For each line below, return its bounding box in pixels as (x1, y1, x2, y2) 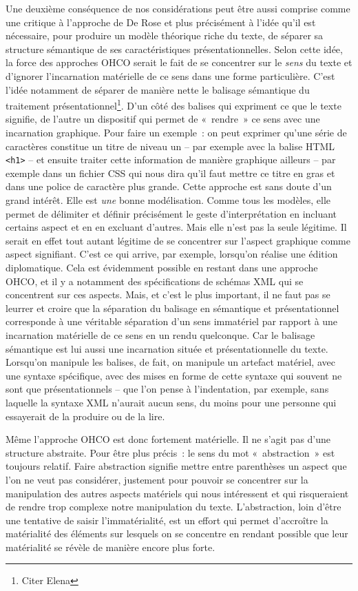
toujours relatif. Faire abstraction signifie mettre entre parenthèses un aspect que (6, 459, 347, 473)
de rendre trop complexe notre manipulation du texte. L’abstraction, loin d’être (6, 499, 341, 514)
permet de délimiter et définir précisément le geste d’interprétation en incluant (6, 206, 337, 220)
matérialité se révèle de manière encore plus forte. (6, 539, 215, 554)
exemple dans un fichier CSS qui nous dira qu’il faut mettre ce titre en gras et (6, 165, 335, 180)
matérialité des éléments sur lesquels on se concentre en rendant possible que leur (6, 526, 348, 541)
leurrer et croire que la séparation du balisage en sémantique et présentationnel (6, 300, 339, 315)
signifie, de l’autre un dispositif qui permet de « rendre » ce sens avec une (6, 112, 320, 126)
